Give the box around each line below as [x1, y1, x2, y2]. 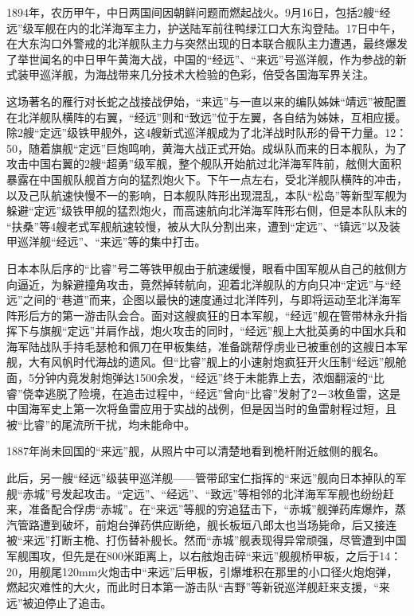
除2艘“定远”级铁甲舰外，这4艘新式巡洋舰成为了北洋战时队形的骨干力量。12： [6, 124, 408, 141]
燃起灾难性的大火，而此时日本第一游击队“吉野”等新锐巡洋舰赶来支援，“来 [6, 579, 390, 595]
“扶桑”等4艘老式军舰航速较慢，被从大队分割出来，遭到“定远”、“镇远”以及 [6, 217, 389, 234]
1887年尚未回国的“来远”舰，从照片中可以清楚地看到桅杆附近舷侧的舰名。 [6, 443, 385, 459]
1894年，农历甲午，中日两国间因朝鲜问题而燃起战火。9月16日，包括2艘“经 [6, 4, 391, 20]
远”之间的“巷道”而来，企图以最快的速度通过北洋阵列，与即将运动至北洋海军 [6, 291, 401, 308]
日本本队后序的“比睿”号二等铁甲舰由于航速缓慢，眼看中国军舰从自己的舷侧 [6, 259, 396, 276]
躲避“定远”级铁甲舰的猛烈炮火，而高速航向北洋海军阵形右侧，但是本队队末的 [6, 202, 408, 219]
